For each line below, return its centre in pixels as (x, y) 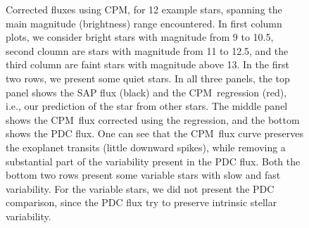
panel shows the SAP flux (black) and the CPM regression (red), (146, 92)
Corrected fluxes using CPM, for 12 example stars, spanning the (144, 9)
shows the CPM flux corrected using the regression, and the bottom (153, 119)
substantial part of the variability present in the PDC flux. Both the (153, 161)
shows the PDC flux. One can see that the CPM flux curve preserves (154, 133)
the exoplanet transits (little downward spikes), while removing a (146, 147)
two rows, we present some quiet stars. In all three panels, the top (148, 78)
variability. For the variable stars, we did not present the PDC (140, 188)
